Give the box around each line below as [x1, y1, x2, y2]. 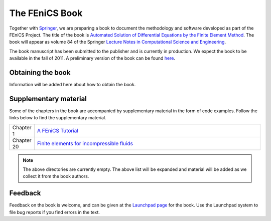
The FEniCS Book [9, 8, 83, 19]
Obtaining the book [9, 68, 71, 77]
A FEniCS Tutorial [37, 127, 79, 134]
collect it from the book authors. [23, 173, 89, 179]
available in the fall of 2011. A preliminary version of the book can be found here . [9, 55, 176, 61]
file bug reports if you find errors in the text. [9, 209, 100, 215]
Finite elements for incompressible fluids [37, 140, 133, 147]
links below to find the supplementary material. [9, 115, 106, 121]
